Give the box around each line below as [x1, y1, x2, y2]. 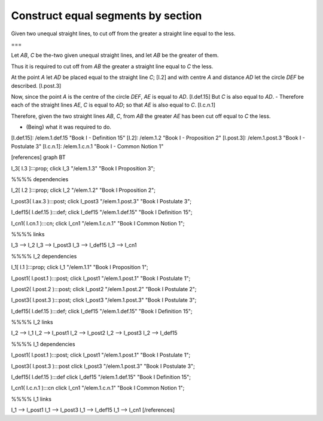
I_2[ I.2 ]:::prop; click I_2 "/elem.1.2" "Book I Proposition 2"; [11, 187, 156, 194]
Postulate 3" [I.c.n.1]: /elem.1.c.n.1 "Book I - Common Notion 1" [11, 142, 164, 150]
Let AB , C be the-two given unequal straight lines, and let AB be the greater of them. [11, 51, 219, 59]
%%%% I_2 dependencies [11, 252, 77, 260]
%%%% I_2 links [11, 319, 53, 326]
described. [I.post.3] [11, 82, 62, 89]
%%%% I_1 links [11, 395, 52, 402]
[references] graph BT [11, 154, 66, 161]
